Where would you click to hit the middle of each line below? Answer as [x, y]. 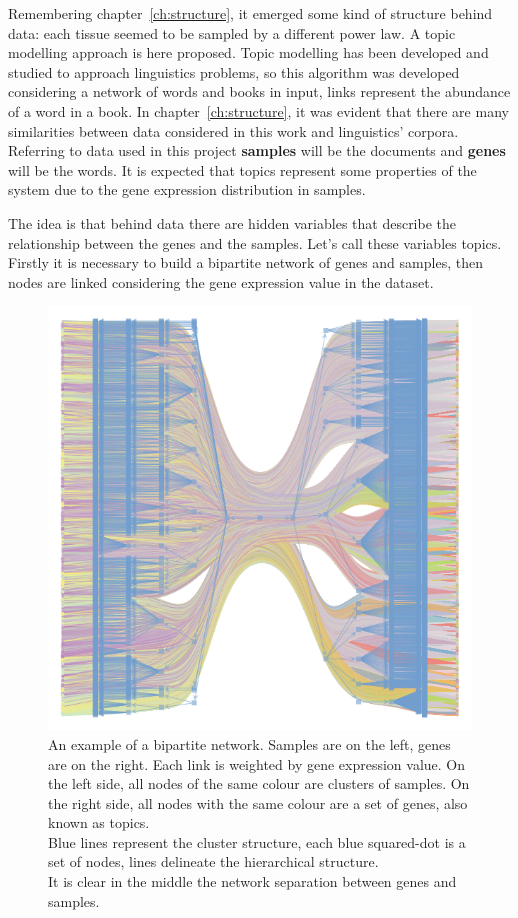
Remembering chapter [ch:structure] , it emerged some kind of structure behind [250, 13]
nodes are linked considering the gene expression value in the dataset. [221, 281]
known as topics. [99, 822]
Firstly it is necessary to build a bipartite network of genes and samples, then [245, 262]
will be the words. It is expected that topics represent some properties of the [242, 169]
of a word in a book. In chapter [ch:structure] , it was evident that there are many [258, 110]
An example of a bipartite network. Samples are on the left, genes [249, 743]
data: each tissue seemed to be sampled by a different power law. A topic [232, 32]
